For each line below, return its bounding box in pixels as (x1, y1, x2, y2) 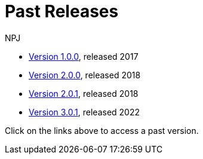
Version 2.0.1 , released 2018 (29, 88, 139, 99)
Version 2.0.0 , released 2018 (29, 69, 141, 80)
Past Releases (5, 1, 119, 22)
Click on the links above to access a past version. (5, 125, 199, 136)
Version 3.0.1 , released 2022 (29, 106, 140, 117)
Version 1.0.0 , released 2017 (29, 51, 139, 62)
